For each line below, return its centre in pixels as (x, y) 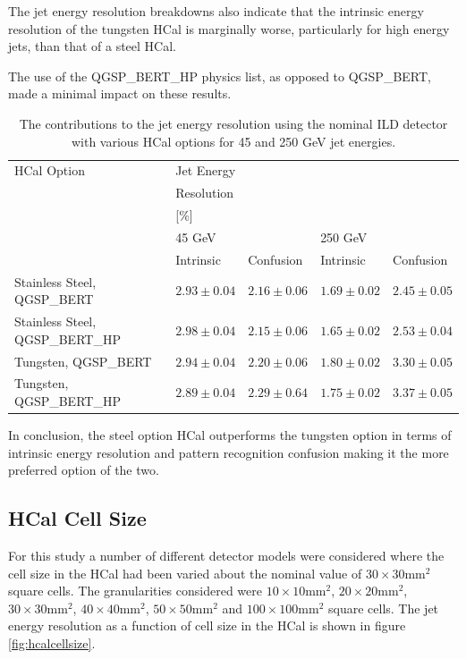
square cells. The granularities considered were (135, 591)
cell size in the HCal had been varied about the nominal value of (185, 573)
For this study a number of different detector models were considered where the (226, 556)
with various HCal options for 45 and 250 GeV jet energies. (233, 141)
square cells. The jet (384, 608)
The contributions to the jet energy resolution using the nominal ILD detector (233, 123)
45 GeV (196, 237)
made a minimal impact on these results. (120, 93)
